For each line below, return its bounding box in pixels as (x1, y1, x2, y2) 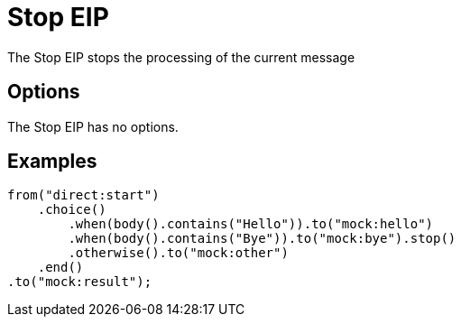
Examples (7, 150, 97, 173)
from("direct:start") (7, 188, 160, 203)
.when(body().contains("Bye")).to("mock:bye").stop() (68, 231, 456, 246)
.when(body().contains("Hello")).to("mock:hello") (68, 217, 434, 232)
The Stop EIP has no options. (7, 118, 179, 134)
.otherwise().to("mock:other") (68, 245, 289, 261)
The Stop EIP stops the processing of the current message (7, 49, 355, 65)
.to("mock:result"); (7, 274, 152, 290)
